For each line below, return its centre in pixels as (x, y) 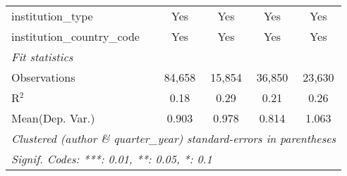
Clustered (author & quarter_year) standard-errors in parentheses (174, 138)
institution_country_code (75, 36)
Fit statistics (42, 57)
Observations (43, 77)
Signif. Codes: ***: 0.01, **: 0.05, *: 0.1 (112, 159)
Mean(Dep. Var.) (53, 118)
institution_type (52, 16)
